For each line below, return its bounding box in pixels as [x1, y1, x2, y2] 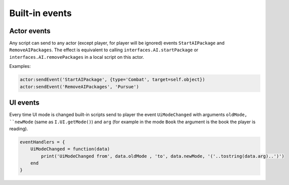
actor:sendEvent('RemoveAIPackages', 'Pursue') [20, 83, 139, 89]
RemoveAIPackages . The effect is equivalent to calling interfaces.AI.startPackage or [9, 47, 199, 53]
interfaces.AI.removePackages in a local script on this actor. [9, 54, 144, 60]
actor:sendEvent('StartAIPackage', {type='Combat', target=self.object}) [20, 77, 205, 82]
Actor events [9, 27, 51, 35]
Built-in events [9, 8, 72, 19]
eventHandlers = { [20, 139, 65, 145]
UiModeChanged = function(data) [30, 146, 110, 152]
